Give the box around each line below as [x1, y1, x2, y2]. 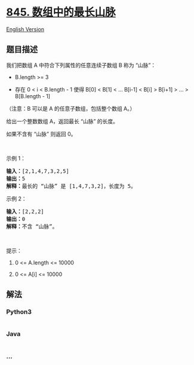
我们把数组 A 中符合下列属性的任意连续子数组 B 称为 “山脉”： [6, 61, 156, 69]
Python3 [6, 308, 32, 316]
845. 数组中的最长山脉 [6, 5, 116, 19]
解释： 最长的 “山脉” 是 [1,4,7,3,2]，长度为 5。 [6, 182, 136, 189]
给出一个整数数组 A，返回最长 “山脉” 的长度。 [6, 117, 118, 124]
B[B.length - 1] [14, 92, 51, 99]
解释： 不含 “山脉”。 [6, 223, 58, 230]
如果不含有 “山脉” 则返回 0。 [6, 130, 76, 138]
